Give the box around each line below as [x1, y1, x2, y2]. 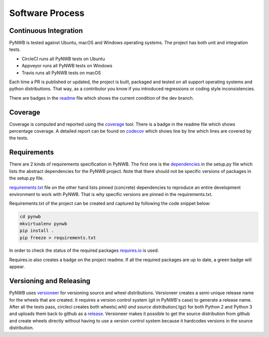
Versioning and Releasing [9, 277, 91, 285]
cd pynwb [19, 214, 41, 219]
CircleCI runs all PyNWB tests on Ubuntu [21, 55, 105, 62]
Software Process [9, 7, 85, 18]
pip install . [19, 228, 54, 234]
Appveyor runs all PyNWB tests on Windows [21, 63, 113, 69]
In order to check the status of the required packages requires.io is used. [9, 247, 159, 254]
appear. [9, 264, 25, 270]
